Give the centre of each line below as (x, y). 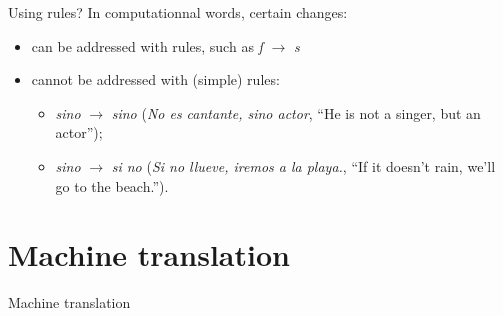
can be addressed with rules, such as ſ (147, 45)
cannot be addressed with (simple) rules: (155, 79)
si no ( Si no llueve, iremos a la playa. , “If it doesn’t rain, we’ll (303, 165)
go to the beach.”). (112, 185)
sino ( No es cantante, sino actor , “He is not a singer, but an (296, 112)
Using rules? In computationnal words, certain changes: (178, 12)
